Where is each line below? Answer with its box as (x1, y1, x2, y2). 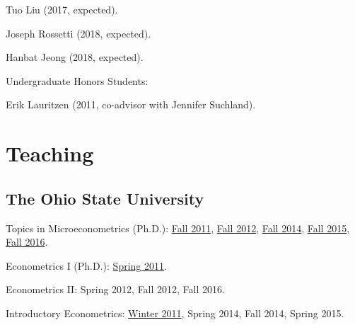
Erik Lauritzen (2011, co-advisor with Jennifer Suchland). (6, 97, 256, 112)
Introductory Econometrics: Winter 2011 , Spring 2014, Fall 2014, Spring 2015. (6, 305, 344, 320)
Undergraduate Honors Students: (6, 73, 149, 88)
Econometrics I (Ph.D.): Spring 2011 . (6, 258, 167, 273)
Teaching (6, 139, 94, 168)
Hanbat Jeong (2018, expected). (6, 50, 144, 64)
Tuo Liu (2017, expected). (6, 2, 118, 16)
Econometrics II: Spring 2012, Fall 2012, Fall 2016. (6, 282, 225, 297)
